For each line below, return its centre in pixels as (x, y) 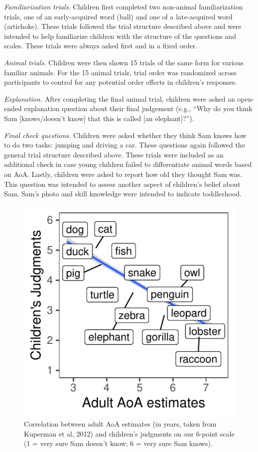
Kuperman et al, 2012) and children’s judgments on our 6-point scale (129, 433)
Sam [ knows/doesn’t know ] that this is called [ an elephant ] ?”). (99, 118)
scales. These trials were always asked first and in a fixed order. (101, 46)
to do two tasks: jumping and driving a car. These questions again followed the (125, 145)
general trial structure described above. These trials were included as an (114, 154)
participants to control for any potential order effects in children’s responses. (121, 82)
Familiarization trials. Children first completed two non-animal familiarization (124, 6)
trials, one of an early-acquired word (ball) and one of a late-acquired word (118, 16)
